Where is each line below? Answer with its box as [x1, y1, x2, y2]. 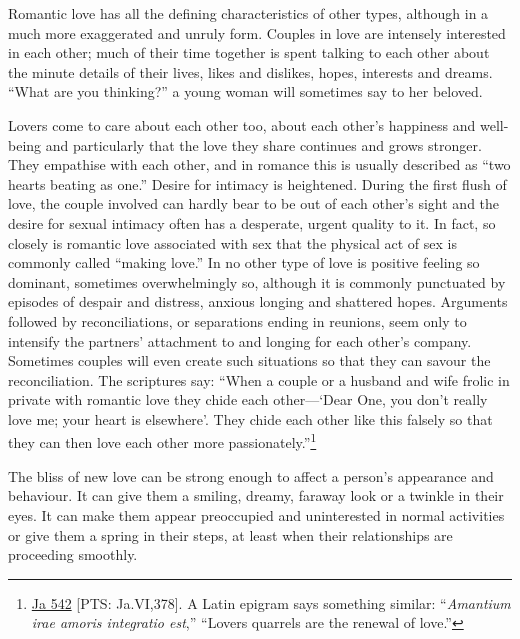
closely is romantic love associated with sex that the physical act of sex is [8, 232, 457, 253]
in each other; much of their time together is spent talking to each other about [8, 42, 490, 63]
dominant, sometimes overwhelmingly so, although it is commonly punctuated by [8, 271, 506, 292]
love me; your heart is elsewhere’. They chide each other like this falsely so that [8, 408, 493, 429]
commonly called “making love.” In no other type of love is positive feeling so [8, 252, 480, 273]
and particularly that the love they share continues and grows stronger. [45, 134, 482, 155]
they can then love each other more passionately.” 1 [8, 429, 317, 453]
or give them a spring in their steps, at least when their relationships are [8, 524, 453, 545]
